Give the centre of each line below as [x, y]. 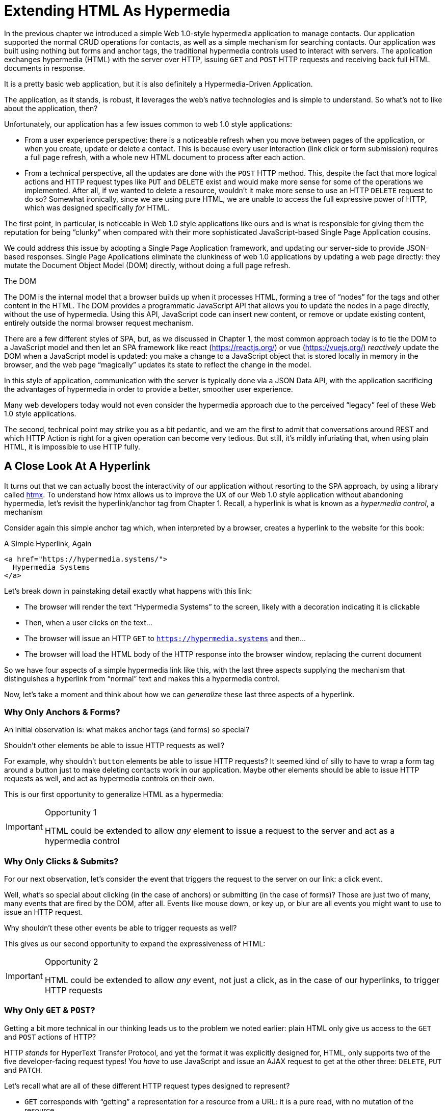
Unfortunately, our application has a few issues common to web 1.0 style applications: [148, 124]
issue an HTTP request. [44, 912]
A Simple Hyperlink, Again [48, 543]
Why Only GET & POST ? [50, 1010]
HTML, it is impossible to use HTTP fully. [72, 446]
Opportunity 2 [71, 962]
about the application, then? [51, 108]
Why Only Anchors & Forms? [62, 712]
